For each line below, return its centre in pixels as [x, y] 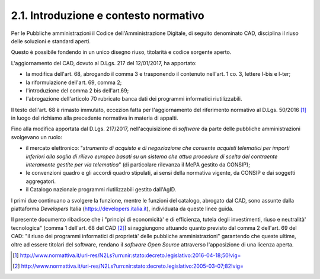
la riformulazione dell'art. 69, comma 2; [74, 82]
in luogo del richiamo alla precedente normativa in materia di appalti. [95, 118]
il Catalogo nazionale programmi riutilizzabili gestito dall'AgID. [101, 190]
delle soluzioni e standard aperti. [51, 41]
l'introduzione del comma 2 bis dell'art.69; [77, 90]
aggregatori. [41, 181]
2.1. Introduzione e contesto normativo [108, 15]
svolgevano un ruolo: [36, 137]
